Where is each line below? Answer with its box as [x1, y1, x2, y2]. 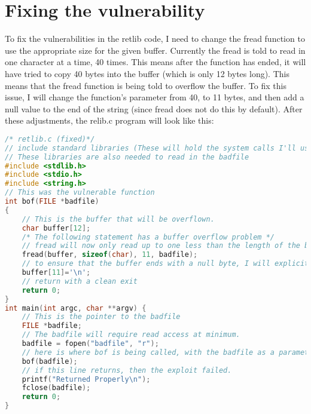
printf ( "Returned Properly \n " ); [22, 375, 151, 384]
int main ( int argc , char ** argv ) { [5, 303, 147, 312]
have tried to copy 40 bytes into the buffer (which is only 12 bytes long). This [5, 67, 289, 79]
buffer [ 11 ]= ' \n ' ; [22, 268, 91, 277]
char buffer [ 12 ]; [22, 223, 91, 232]
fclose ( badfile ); [22, 384, 91, 392]
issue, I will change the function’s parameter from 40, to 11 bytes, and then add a [5, 91, 304, 103]
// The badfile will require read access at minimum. [22, 330, 240, 339]
